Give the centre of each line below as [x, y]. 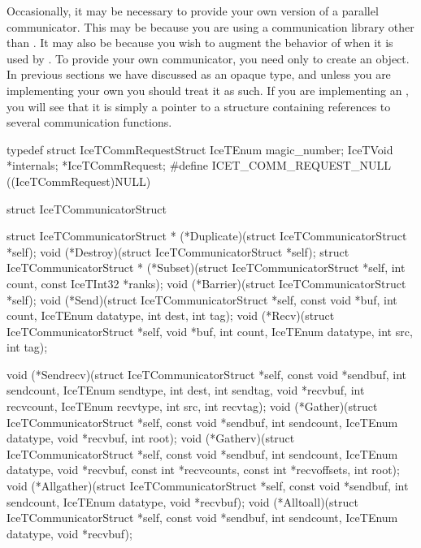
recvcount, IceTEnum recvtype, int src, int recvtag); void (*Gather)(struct [192, 406]
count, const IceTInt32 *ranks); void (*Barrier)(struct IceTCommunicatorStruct [206, 283]
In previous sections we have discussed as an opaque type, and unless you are [199, 74]
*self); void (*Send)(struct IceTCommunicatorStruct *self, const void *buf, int [202, 299]
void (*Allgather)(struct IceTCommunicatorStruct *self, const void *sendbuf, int [208, 486]
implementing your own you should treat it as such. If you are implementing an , [208, 90]
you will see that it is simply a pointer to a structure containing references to [199, 106]
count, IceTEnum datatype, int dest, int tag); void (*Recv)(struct [171, 315]
